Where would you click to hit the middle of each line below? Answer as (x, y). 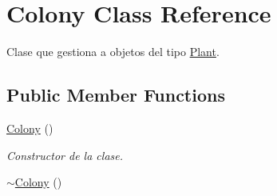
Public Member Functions (116, 95)
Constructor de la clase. (65, 155)
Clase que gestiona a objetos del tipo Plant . (113, 52)
